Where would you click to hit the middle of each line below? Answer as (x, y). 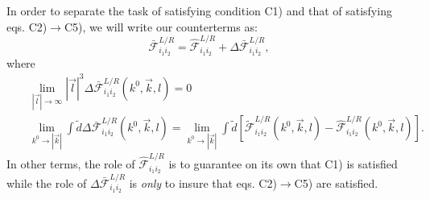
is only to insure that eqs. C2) (203, 182)
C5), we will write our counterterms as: (161, 26)
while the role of (47, 182)
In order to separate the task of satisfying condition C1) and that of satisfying (199, 10)
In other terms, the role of (71, 164)
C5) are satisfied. (336, 182)
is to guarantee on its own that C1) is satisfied (283, 164)
